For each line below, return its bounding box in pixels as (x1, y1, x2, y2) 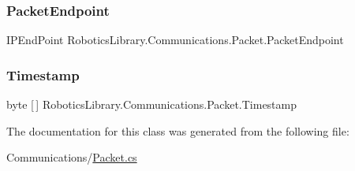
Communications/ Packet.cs (6, 149, 137, 165)
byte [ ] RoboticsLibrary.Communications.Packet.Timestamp (6, 96, 297, 113)
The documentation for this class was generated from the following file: (6, 122, 349, 139)
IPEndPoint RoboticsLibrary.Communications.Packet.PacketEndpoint (6, 32, 344, 48)
